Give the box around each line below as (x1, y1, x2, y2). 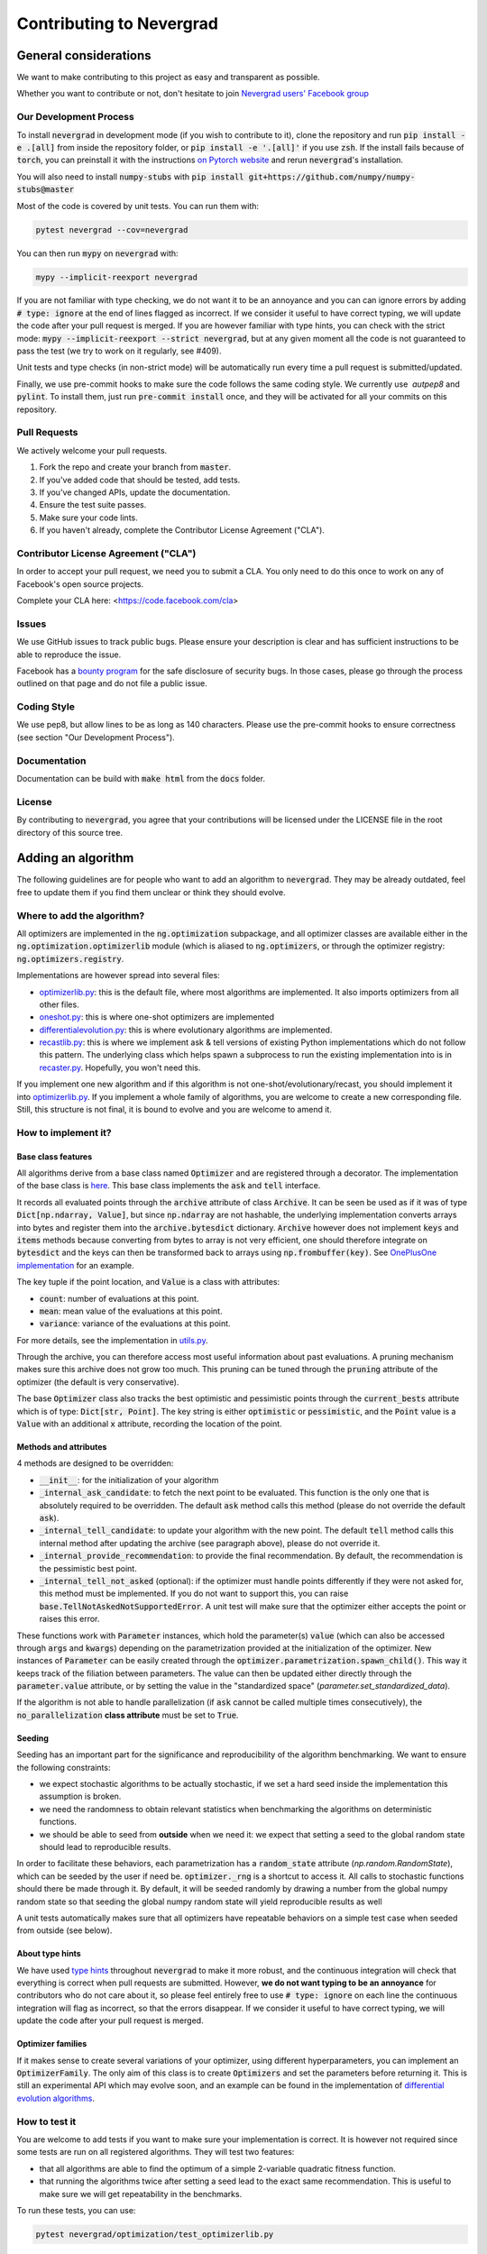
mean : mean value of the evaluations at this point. (39, 1306, 223, 1316)
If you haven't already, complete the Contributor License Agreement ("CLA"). (39, 525, 325, 536)
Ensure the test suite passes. (39, 499, 147, 510)
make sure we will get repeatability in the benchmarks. (39, 2188, 243, 2199)
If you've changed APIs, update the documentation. (39, 487, 231, 498)
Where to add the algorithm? (16, 909, 145, 921)
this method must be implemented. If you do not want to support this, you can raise (39, 1588, 349, 1599)
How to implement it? (16, 1126, 112, 1139)
